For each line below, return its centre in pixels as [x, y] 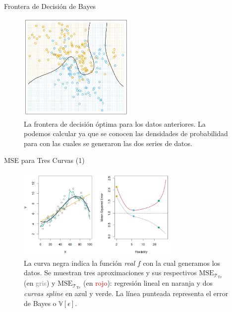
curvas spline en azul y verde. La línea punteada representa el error [126, 293]
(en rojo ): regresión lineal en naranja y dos [148, 283]
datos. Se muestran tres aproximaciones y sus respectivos [110, 273]
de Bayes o [40, 303]
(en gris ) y [40, 283]
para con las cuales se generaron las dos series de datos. [108, 143]
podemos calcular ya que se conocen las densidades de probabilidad [126, 133]
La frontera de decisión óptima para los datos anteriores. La [115, 123]
